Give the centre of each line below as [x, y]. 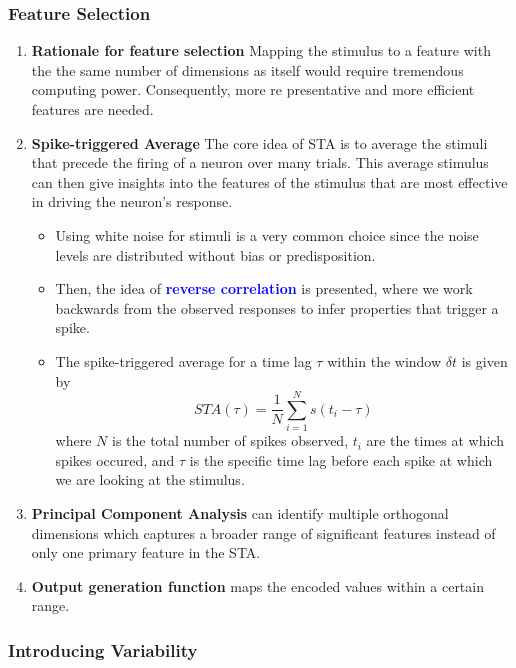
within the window [384, 360]
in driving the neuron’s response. [132, 201]
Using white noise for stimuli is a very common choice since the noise [267, 234]
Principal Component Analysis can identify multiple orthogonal [240, 513]
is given [484, 360]
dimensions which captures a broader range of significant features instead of [263, 532]
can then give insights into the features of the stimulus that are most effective [269, 181]
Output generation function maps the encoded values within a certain [257, 585]
